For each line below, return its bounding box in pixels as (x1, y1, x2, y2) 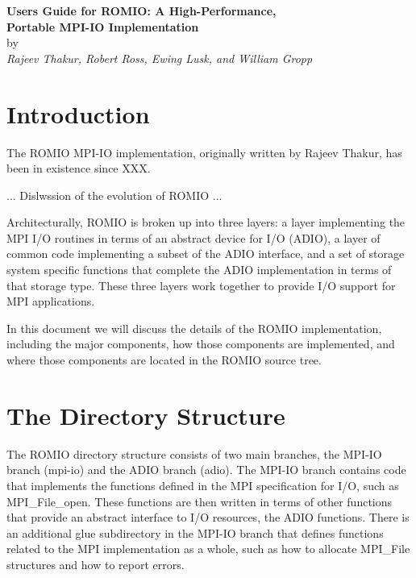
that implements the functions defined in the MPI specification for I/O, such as (6, 476, 399, 493)
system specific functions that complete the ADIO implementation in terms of (6, 261, 392, 278)
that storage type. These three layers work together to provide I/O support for (6, 277, 396, 293)
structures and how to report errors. (6, 555, 185, 572)
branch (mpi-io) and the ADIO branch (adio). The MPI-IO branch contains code (6, 461, 406, 478)
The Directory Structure (6, 398, 285, 431)
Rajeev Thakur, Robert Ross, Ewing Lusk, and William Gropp (6, 49, 313, 66)
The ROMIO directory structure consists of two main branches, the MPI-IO (6, 445, 382, 462)
